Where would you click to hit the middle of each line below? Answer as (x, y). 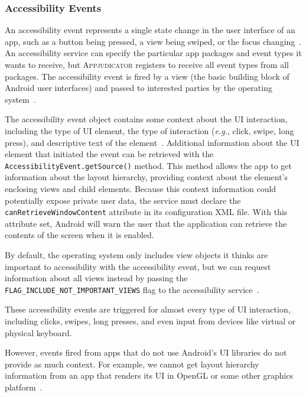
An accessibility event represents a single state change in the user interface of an (150, 30)
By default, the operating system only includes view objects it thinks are (136, 255)
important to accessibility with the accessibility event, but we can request (138, 266)
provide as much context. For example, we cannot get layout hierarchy (132, 364)
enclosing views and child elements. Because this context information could (141, 188)
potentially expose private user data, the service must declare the (123, 200)
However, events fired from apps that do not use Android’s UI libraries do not (146, 352)
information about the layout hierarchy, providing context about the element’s (147, 177)
